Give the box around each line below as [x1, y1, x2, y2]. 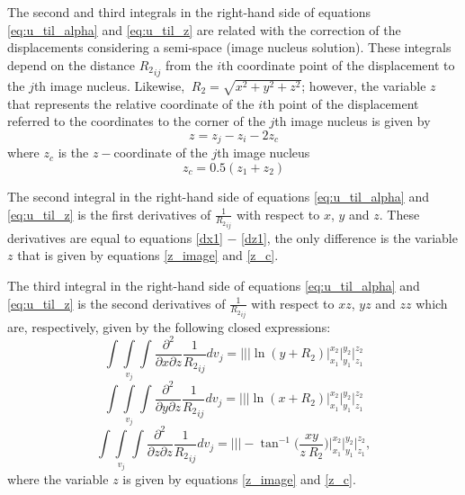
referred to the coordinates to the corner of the [7, 112, 265, 130]
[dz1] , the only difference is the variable [241, 228, 458, 247]
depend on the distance [7, 55, 136, 74]
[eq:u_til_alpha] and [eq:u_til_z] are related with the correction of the [7, 20, 401, 39]
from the [165, 55, 213, 74]
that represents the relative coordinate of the [7, 94, 255, 112]
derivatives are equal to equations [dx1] [7, 228, 223, 247]
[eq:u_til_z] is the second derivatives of [7, 293, 226, 312]
